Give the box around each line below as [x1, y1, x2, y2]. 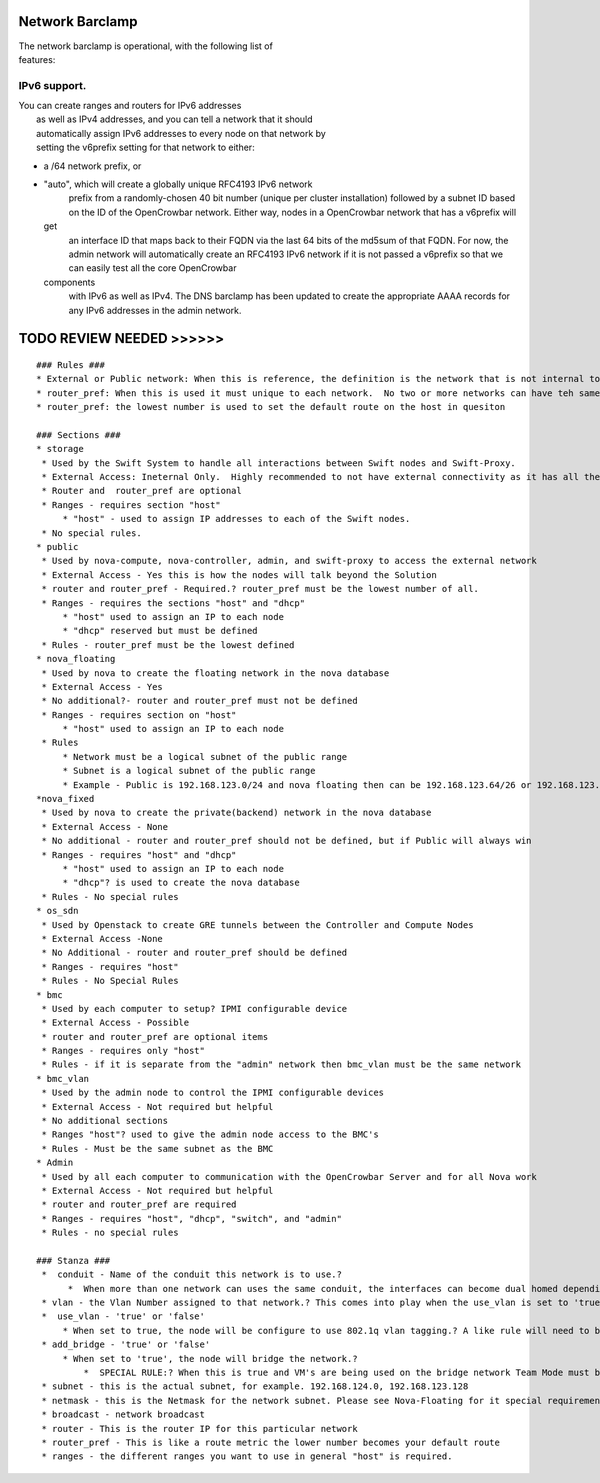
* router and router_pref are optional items [41, 1031, 269, 1042]
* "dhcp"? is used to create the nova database [62, 877, 300, 889]
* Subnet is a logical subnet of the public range [62, 765, 316, 777]
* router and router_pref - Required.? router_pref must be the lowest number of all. [41, 583, 480, 595]
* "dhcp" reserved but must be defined [62, 625, 259, 637]
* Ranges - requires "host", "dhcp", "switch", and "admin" [41, 1213, 342, 1224]
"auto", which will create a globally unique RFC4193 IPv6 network [43, 178, 313, 190]
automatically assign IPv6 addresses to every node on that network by [36, 127, 327, 139]
